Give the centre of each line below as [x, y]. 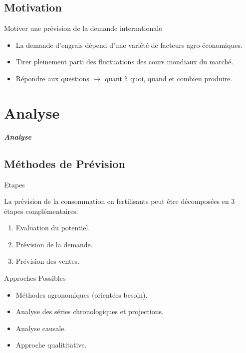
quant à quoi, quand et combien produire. [168, 78]
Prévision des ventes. [48, 261]
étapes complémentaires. [41, 211]
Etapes [14, 184]
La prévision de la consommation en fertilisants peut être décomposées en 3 [120, 201]
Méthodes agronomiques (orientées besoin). [82, 294]
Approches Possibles [35, 278]
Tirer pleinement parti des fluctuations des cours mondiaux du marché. [124, 62]
